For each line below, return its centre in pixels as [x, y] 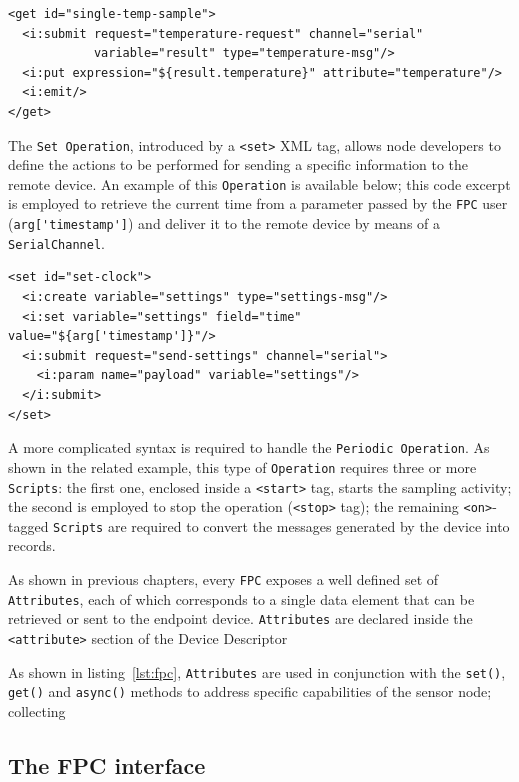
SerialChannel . [56, 242]
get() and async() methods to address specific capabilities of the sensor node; [250, 691]
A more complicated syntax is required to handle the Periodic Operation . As [249, 447]
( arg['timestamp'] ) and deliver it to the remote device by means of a [224, 223]
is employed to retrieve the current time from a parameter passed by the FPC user [258, 203]
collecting [37, 711]
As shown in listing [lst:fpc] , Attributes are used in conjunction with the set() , [257, 671]
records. [32, 545]
